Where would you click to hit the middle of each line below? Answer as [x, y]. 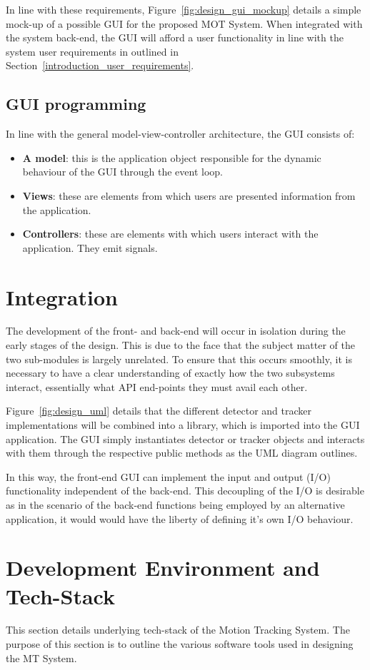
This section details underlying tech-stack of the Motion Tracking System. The [178, 630]
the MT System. [41, 658]
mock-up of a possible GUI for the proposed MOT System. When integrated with [184, 23]
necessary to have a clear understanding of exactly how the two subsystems [170, 373]
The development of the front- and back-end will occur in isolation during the [176, 331]
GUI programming [76, 104]
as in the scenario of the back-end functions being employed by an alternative [175, 504]
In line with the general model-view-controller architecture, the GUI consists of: [180, 134]
